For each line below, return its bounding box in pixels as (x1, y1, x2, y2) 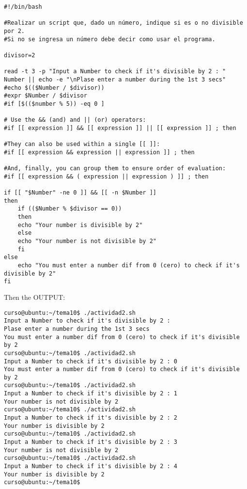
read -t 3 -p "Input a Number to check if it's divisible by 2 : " (4, 68, 226, 75)
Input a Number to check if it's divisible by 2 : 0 (4, 358, 177, 365)
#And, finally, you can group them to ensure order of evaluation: (4, 165, 226, 172)
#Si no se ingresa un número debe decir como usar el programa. (4, 35, 216, 43)
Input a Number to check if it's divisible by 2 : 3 (4, 439, 177, 446)
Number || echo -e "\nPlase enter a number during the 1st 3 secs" (4, 76, 226, 83)
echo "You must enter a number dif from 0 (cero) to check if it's (17, 262, 240, 269)
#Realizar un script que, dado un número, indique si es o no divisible (4, 19, 243, 27)
